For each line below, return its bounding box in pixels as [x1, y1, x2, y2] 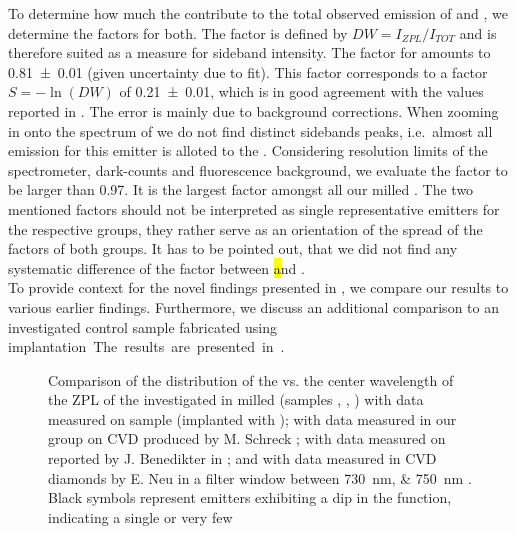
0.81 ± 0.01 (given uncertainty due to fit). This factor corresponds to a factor [8, 61, 488, 82]
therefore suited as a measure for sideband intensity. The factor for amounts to [8, 42, 491, 63]
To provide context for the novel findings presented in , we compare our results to [8, 277, 509, 298]
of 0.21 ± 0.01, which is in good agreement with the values [119, 81, 484, 102]
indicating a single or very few [48, 506, 233, 527]
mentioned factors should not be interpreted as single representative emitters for [8, 198, 500, 219]
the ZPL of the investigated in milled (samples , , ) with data [48, 389, 424, 410]
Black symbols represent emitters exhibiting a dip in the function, [48, 487, 452, 508]
